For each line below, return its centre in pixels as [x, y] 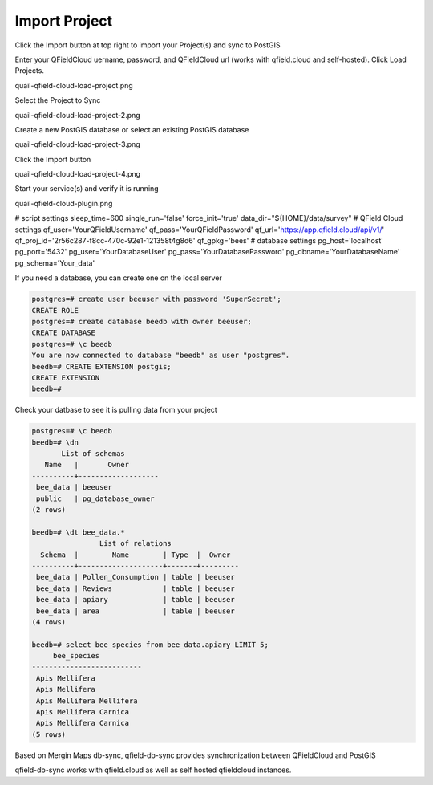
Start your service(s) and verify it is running [87, 189]
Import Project [64, 21]
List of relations [135, 543]
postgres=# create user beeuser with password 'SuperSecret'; [156, 299]
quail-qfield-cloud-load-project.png [74, 85]
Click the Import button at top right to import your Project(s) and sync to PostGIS [148, 45]
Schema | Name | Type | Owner [136, 555]
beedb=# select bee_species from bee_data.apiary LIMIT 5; [150, 645]
